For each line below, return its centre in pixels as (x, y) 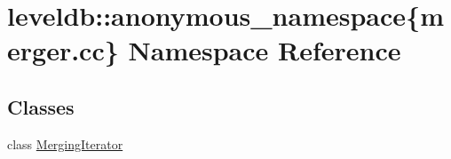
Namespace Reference (265, 50)
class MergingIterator (65, 143)
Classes (41, 106)
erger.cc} (63, 50)
